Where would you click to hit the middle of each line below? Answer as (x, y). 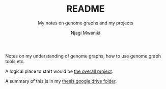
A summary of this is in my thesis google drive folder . (61, 81)
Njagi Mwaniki (86, 33)
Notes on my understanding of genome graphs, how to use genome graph (83, 56)
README (86, 9)
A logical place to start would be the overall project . (59, 71)
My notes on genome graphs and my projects (86, 23)
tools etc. (15, 61)
